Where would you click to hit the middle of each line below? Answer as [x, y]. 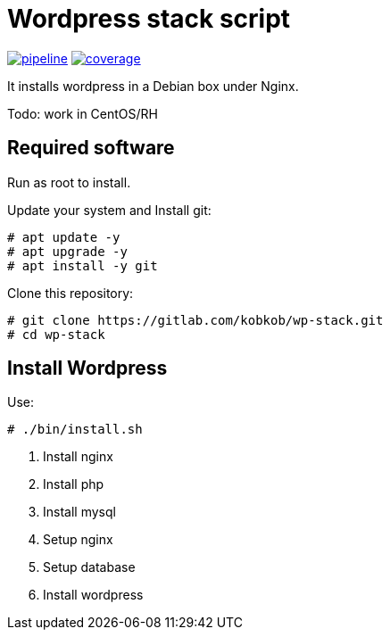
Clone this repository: [71, 293]
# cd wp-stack [56, 334]
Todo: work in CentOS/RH [83, 113]
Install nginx [78, 457]
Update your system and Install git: [109, 210]
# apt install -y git [83, 265]
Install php [74, 484]
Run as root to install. [69, 182]
